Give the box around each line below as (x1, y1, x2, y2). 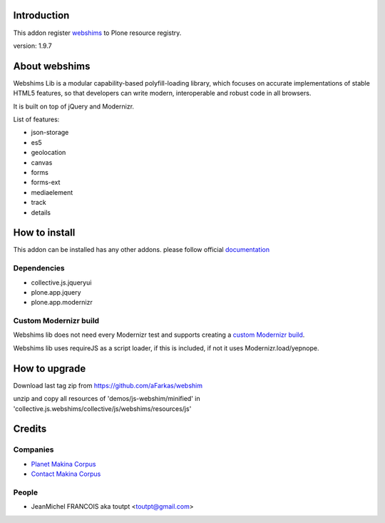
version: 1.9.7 (13, 41, 53, 50)
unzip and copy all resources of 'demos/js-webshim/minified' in (13, 395, 200, 403)
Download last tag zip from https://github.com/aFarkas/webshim (13, 381, 203, 390)
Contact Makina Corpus (31, 469, 101, 478)
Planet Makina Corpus (31, 459, 96, 468)
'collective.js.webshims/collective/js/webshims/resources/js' (13, 404, 192, 413)
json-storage (31, 128, 69, 137)
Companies (13, 445, 54, 455)
